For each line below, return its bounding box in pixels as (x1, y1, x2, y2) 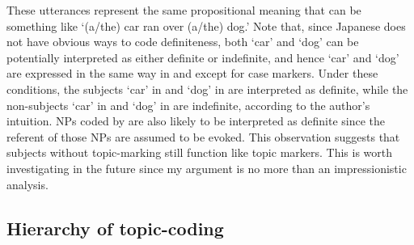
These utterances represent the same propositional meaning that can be (6, 2, 361, 18)
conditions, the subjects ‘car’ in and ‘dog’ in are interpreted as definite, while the (6, 80, 408, 97)
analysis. (6, 175, 49, 192)
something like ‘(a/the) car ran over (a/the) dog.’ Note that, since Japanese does (6, 17, 406, 34)
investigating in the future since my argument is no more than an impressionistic (6, 159, 407, 176)
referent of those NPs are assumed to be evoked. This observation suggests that (6, 128, 400, 145)
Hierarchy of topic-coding (6, 215, 224, 240)
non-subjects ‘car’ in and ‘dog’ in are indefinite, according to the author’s (6, 96, 370, 113)
